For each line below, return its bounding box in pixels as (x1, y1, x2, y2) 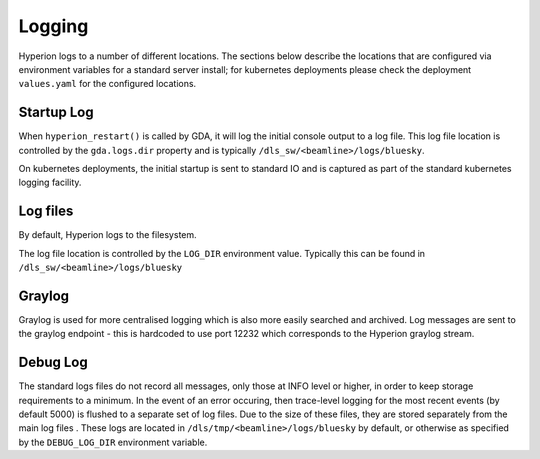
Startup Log (18, 104, 94, 121)
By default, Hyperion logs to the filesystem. (18, 229, 197, 241)
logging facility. (18, 176, 82, 189)
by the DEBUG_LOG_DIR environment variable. (18, 436, 208, 448)
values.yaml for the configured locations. (18, 78, 197, 90)
